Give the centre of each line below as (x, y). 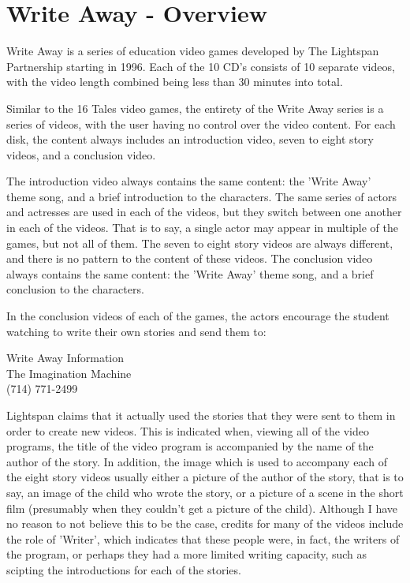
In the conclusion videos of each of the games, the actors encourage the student (198, 316)
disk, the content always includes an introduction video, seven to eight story (190, 139)
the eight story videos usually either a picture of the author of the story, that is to (205, 477)
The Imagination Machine (69, 373)
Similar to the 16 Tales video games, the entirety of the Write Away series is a (195, 108)
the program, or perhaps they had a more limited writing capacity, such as (187, 554)
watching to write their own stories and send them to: (136, 331)
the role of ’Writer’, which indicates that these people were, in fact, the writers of (203, 538)
